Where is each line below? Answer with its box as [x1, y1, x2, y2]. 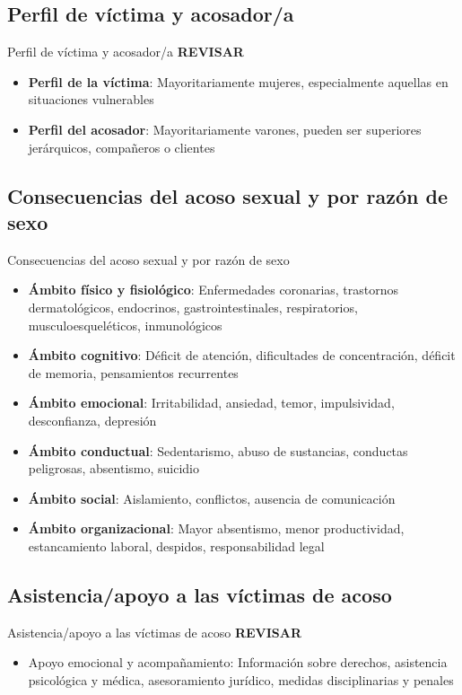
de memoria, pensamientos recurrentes [28, 363, 239, 382]
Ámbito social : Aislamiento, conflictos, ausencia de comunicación [28, 488, 396, 507]
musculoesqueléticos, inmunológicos [28, 315, 222, 334]
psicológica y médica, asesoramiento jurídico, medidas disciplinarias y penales [28, 670, 454, 689]
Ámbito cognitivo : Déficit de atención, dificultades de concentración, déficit [28, 346, 456, 365]
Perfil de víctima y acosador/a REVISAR [7, 42, 244, 61]
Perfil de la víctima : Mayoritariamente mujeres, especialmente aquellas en [28, 72, 449, 91]
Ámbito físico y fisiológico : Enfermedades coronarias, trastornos [28, 280, 399, 299]
